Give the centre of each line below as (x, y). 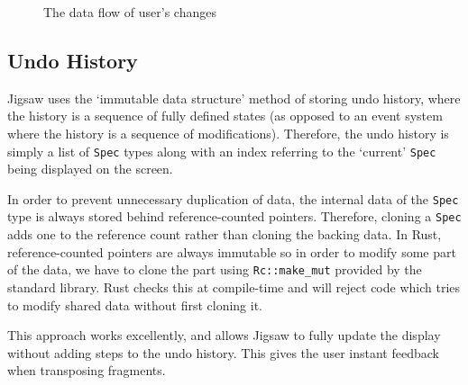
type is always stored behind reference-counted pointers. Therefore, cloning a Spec (234, 216)
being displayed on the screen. (90, 169)
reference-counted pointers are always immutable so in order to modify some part (232, 251)
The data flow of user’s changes (130, 12)
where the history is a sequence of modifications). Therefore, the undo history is (228, 133)
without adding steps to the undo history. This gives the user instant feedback (223, 352)
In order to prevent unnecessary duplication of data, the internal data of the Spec (233, 198)
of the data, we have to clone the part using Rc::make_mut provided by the (215, 269)
